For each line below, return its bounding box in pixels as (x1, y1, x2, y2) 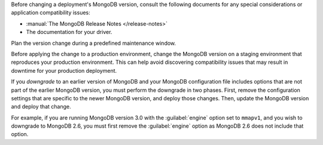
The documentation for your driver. (26, 29, 112, 36)
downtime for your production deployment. (11, 67, 117, 74)
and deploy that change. (11, 103, 71, 110)
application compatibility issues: (11, 9, 90, 16)
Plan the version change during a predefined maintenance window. (11, 39, 176, 47)
